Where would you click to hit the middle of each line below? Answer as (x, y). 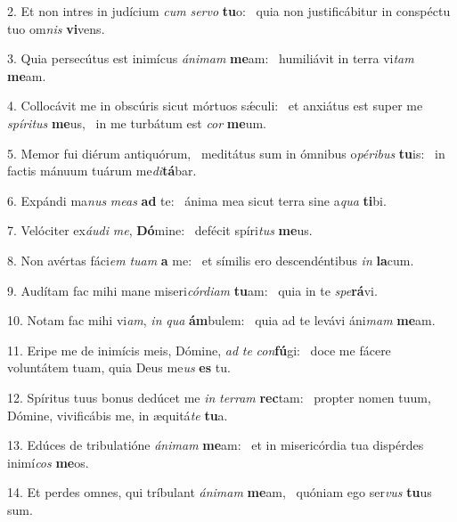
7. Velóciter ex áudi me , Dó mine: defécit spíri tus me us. (160, 230)
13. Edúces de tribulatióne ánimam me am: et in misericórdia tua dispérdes (216, 445)
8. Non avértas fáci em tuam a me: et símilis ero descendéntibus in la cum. (211, 260)
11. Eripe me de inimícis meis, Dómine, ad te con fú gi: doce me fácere (199, 350)
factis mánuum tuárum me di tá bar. (102, 171)
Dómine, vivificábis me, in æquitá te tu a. (118, 415)
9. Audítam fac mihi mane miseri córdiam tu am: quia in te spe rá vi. (192, 290)
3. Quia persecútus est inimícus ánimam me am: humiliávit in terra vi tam (211, 58)
